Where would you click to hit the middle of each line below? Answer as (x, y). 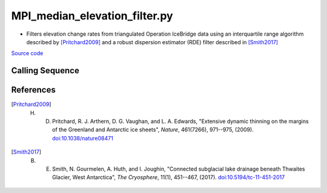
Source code (27, 53)
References (33, 90)
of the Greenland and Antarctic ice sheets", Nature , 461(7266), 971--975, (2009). (153, 129)
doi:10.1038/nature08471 (83, 138)
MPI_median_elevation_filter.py (92, 16)
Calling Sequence (45, 70)
